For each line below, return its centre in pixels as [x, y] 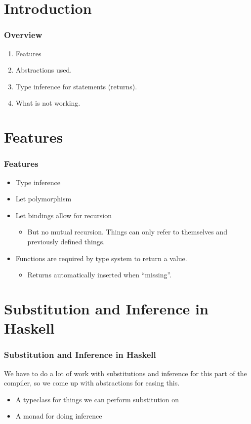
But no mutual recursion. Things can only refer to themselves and [127, 232]
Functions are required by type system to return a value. [101, 258]
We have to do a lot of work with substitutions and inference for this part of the [125, 373]
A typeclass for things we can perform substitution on [97, 399]
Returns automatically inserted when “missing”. [100, 275]
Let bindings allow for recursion [63, 215]
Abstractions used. [44, 70]
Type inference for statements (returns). [76, 86]
